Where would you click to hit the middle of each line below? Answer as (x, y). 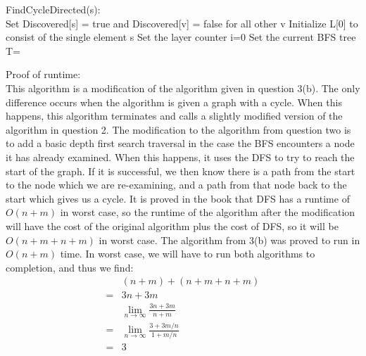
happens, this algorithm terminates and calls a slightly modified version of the (174, 116)
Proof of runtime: (43, 74)
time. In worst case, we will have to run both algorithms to (188, 254)
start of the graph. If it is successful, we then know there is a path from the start (181, 171)
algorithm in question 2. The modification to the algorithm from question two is (178, 129)
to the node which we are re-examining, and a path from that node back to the (176, 185)
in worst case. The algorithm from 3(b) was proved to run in (229, 240)
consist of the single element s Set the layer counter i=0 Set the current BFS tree (181, 37)
